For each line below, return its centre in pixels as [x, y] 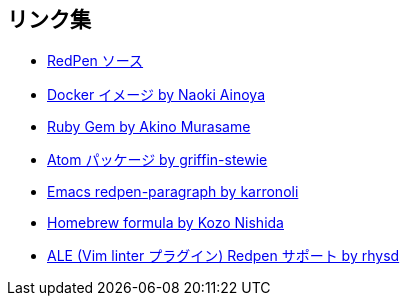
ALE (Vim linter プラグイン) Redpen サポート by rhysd [223, 256]
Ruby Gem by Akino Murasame [149, 127]
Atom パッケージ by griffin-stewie [157, 160]
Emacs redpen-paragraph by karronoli [173, 192]
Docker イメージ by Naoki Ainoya [156, 95]
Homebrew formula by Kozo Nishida [165, 223]
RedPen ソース [95, 61]
